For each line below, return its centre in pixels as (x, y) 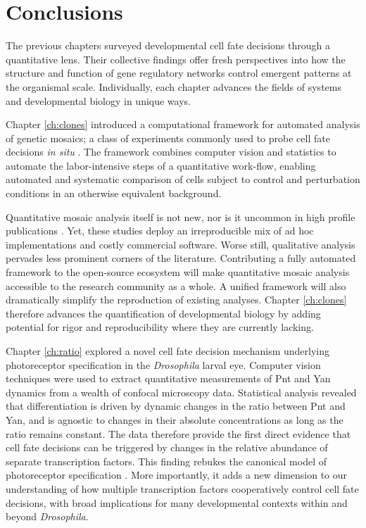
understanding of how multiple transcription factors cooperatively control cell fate (182, 488)
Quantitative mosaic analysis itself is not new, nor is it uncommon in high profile (181, 216)
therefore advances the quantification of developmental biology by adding (163, 313)
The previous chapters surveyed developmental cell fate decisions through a (168, 45)
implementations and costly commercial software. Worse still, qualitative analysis (181, 244)
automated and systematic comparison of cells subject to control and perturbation (183, 179)
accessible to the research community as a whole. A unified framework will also (176, 285)
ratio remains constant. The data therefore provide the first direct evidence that (178, 433)
